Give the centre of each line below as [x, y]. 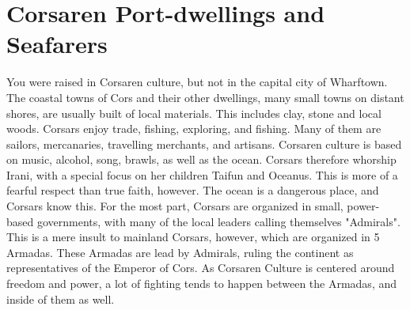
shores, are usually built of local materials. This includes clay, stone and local [194, 113]
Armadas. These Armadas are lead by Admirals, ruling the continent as [180, 252]
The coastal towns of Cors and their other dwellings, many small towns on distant [205, 97]
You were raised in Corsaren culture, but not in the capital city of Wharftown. [197, 82]
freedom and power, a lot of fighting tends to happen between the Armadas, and [202, 284]
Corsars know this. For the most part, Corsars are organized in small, [175, 206]
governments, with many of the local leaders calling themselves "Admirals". [218, 221]
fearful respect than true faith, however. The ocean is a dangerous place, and [193, 190]
